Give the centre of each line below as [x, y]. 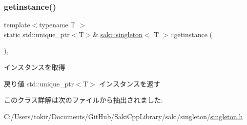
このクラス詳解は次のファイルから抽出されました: [83, 100]
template [17, 25]
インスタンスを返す [130, 83]
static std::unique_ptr [37, 34]
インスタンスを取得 [35, 67]
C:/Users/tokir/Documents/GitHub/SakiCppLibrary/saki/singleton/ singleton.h [123, 116]
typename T [57, 25]
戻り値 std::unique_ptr [39, 83]
